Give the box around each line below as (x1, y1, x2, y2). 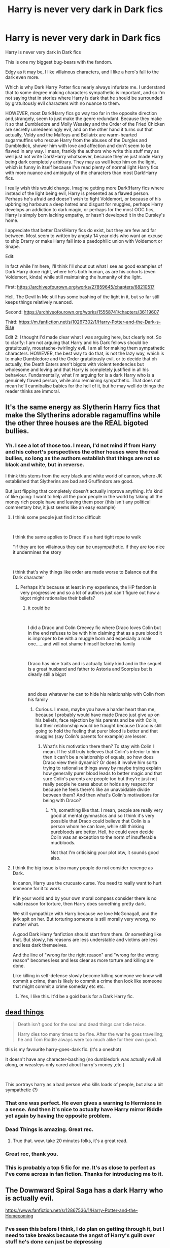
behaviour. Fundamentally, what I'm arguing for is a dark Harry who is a (5, 372, 155, 378)
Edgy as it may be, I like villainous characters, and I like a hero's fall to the (5, 69, 159, 75)
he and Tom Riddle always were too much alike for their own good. (17, 1037, 157, 1043)
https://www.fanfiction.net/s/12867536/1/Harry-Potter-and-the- (5, 1207, 138, 1213)
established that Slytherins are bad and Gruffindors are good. (5, 478, 133, 484)
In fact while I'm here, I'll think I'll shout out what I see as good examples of (5, 263, 162, 269)
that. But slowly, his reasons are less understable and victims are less (12, 937, 158, 943)
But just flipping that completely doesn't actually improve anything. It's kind (5, 488, 163, 494)
